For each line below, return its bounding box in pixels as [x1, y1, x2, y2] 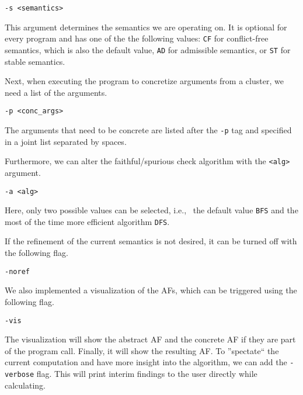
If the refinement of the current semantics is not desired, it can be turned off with [5, 235, 297, 247]
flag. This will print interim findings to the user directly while [36, 368, 257, 379]
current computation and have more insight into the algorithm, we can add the [5, 356, 287, 368]
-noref [5, 267, 30, 276]
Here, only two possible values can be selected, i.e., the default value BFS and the [5, 204, 298, 216]
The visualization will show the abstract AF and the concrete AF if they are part [5, 333, 296, 345]
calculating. [5, 379, 46, 391]
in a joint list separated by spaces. [5, 135, 127, 147]
